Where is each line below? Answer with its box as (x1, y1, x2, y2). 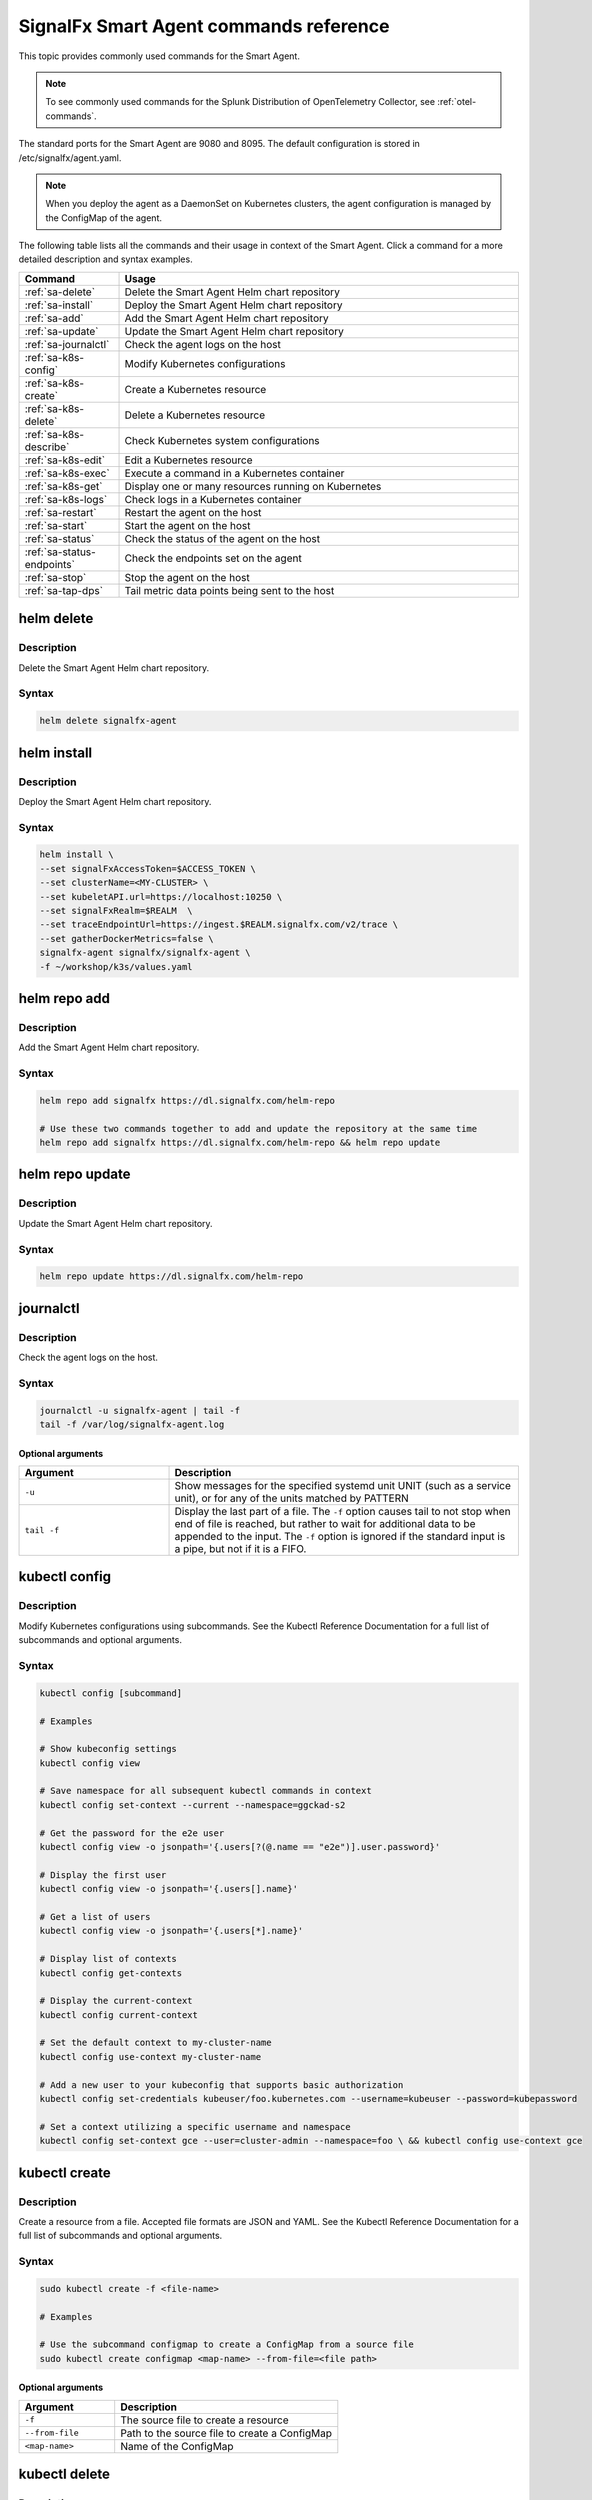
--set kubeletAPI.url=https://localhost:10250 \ (39, 891, 283, 902)
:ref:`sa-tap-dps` (24, 583, 104, 597)
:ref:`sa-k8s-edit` (24, 453, 105, 467)
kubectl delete (18, 2466, 110, 2483)
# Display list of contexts (39, 1953, 177, 1965)
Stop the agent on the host (124, 570, 250, 584)
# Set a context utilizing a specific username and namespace (39, 2121, 351, 2132)
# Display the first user (39, 1869, 167, 1880)
